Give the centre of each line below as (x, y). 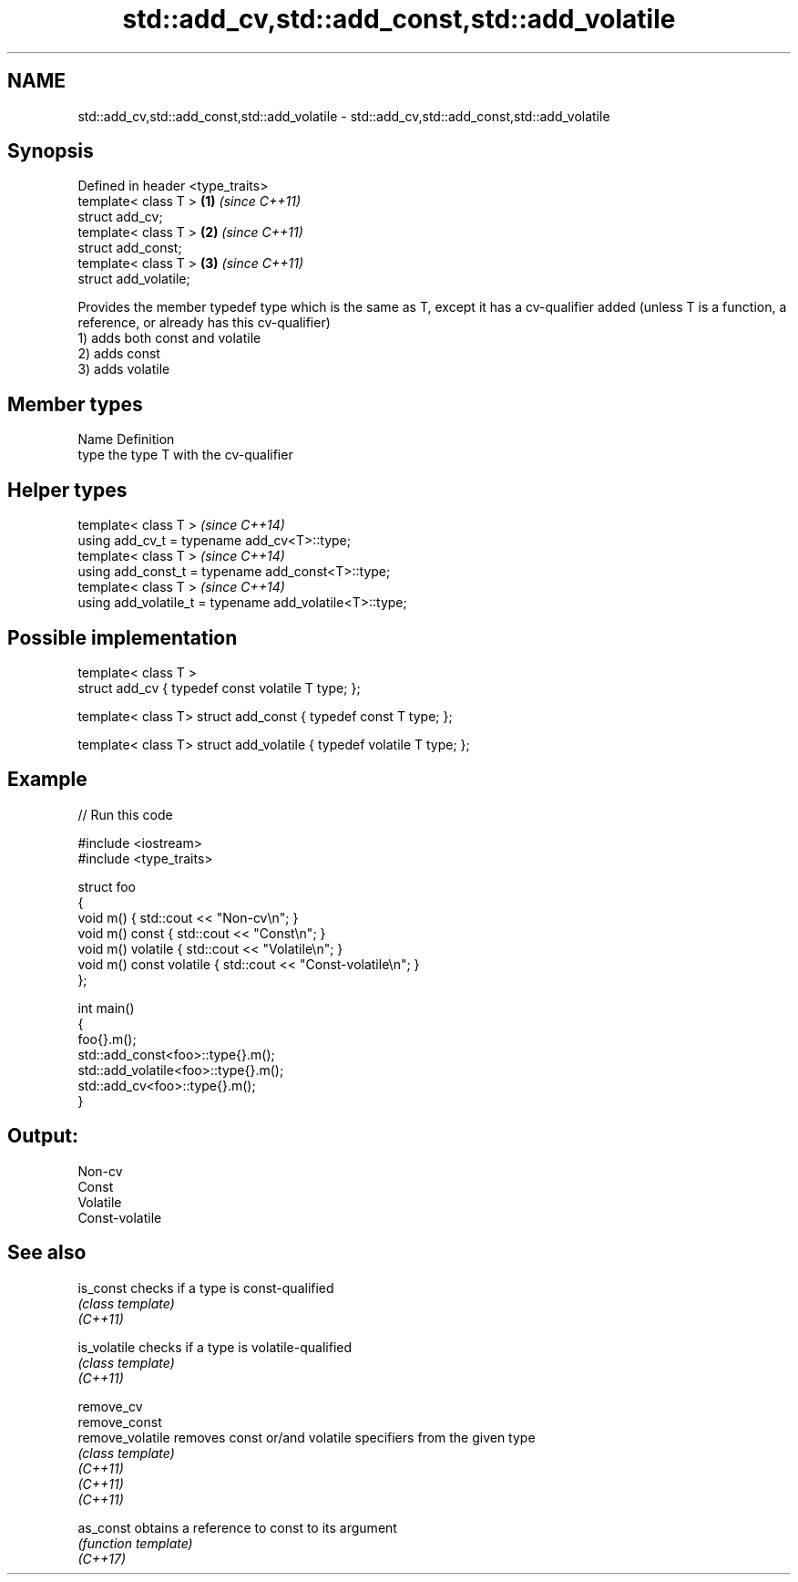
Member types (75, 404)
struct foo (107, 886)
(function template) (135, 1543)
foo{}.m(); (107, 1039)
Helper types (67, 490)
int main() (106, 1008)
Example (47, 780)
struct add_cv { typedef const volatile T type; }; (219, 688)
